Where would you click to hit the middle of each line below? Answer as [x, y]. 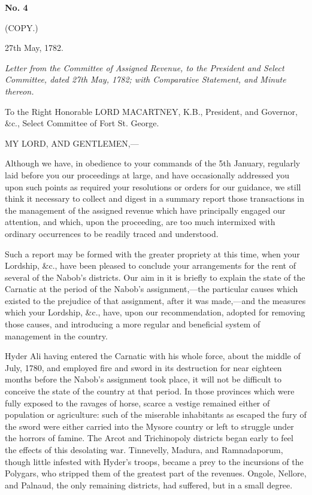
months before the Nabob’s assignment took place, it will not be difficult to [143, 379]
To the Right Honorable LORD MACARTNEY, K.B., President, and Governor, [151, 111]
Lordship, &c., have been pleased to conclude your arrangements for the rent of [150, 265]
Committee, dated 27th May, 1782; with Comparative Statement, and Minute [146, 79]
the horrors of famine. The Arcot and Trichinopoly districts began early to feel [149, 438]
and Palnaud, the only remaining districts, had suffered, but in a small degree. [149, 485]
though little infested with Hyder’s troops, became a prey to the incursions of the [154, 461]
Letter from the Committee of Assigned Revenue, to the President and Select [145, 67]
